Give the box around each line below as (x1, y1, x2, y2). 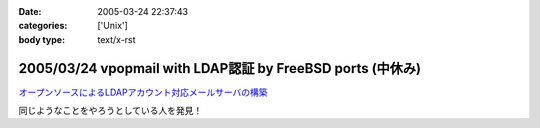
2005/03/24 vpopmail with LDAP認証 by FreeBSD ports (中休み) (18, 60, 422, 77)
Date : (18, 6, 42, 17)
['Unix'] (97, 20, 129, 32)
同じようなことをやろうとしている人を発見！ (18, 105, 203, 117)
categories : (18, 20, 68, 32)
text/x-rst (97, 33, 136, 45)
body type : (18, 33, 65, 45)
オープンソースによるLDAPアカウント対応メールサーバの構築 (18, 86, 269, 98)
